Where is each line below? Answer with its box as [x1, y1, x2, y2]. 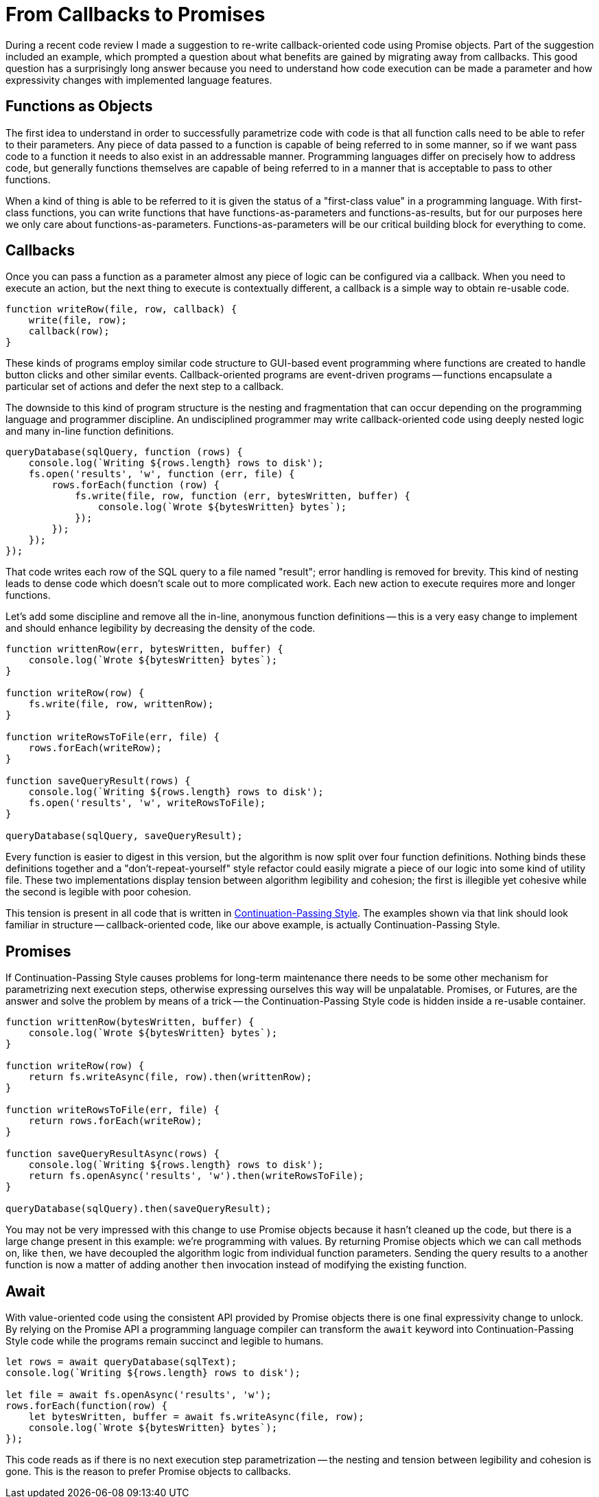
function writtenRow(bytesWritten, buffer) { [5, 1016, 255, 1028]
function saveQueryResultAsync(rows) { [5, 1148, 220, 1160]
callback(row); [28, 325, 110, 337]
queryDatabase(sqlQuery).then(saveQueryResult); [5, 1203, 272, 1215]
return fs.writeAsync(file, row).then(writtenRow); [28, 1071, 312, 1083]
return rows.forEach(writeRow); [28, 1115, 202, 1127]
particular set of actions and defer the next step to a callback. [5, 380, 284, 393]
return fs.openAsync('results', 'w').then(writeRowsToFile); [28, 1170, 364, 1182]
